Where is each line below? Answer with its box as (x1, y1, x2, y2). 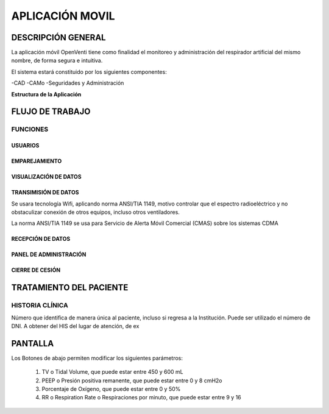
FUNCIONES (11, 125, 49, 134)
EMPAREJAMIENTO (11, 157, 62, 165)
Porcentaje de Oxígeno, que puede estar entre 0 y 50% (41, 385, 181, 393)
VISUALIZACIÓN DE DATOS (11, 173, 82, 180)
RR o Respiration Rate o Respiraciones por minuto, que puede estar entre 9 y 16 (41, 394, 242, 401)
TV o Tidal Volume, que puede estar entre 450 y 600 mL (41, 368, 184, 376)
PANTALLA (11, 338, 54, 349)
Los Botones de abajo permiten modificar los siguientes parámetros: (11, 354, 183, 362)
